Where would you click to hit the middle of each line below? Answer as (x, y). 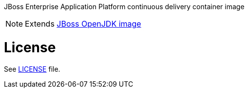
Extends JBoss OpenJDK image (83, 24)
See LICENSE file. (32, 69)
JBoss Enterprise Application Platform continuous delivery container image (124, 7)
